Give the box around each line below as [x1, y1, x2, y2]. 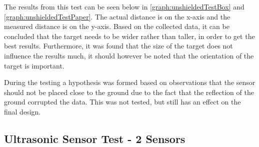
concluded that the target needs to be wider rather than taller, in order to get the [4, 30, 255, 41]
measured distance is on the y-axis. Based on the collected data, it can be [4, 21, 229, 31]
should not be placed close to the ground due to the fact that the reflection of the [4, 86, 254, 97]
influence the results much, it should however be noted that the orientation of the [4, 50, 254, 60]
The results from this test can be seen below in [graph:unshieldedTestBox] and [4, 1, 244, 11]
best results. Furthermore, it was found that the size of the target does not [4, 40, 233, 51]
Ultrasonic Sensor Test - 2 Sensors [4, 130, 185, 146]
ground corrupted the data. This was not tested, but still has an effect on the [4, 96, 241, 107]
